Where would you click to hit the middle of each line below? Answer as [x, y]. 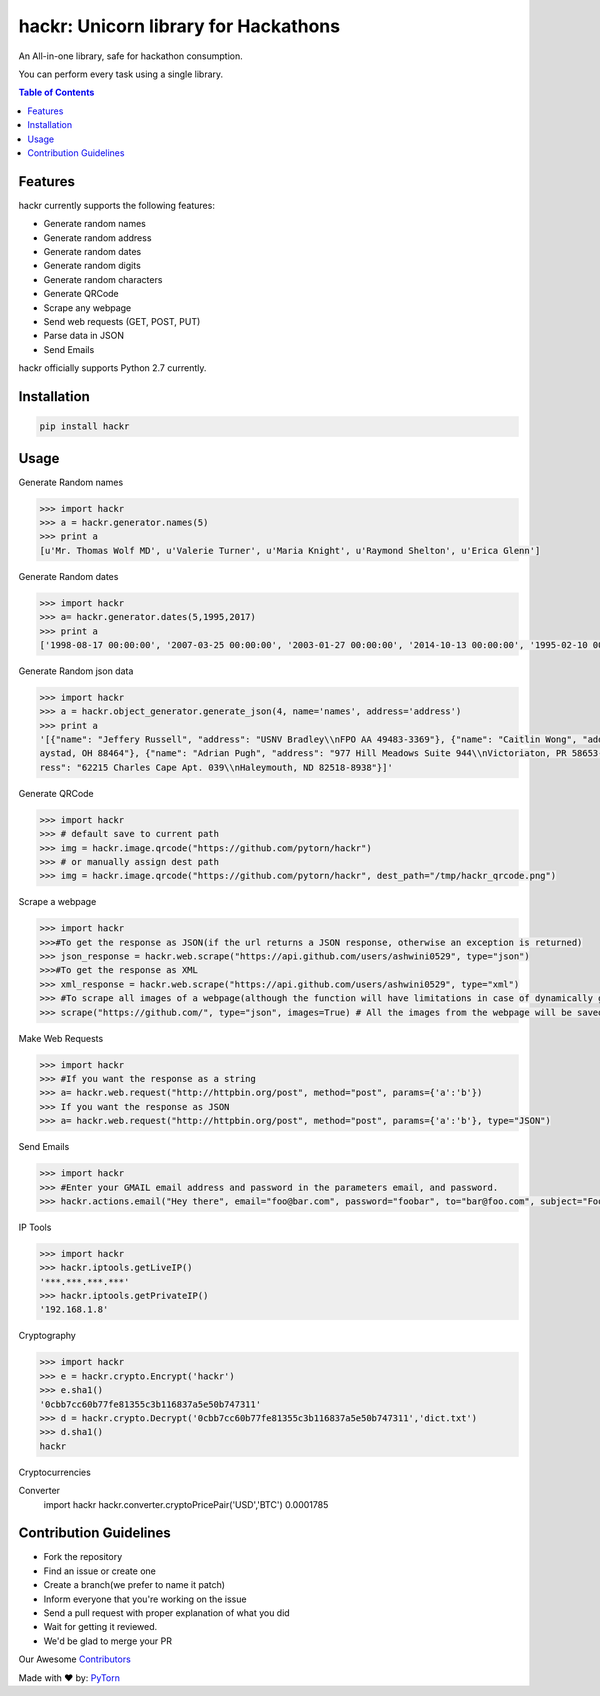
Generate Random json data [76, 671]
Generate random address [97, 237]
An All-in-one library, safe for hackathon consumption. [131, 56]
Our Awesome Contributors [75, 1659]
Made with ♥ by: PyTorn [69, 1677]
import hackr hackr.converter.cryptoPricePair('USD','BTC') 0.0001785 [186, 1504]
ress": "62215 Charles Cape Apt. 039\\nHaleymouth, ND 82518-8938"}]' [216, 767]
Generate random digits [92, 266]
